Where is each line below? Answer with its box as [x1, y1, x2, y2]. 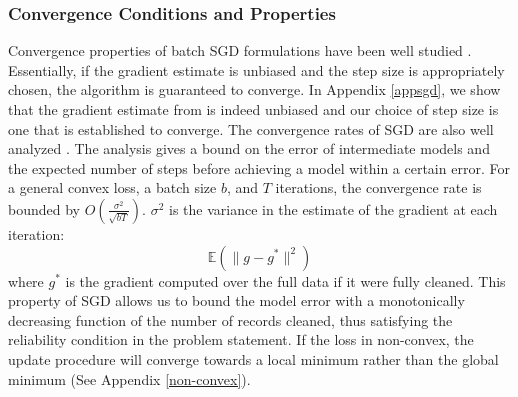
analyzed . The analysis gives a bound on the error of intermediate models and [8, 138, 490, 159]
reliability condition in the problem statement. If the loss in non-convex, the [8, 329, 474, 350]
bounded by [8, 198, 80, 219]
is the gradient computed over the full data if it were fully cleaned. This [65, 270, 506, 291]
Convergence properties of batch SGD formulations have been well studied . [8, 40, 472, 61]
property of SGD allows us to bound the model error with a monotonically [8, 290, 465, 311]
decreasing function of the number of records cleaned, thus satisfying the [8, 309, 453, 330]
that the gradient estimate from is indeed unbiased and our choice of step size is [8, 99, 499, 119]
